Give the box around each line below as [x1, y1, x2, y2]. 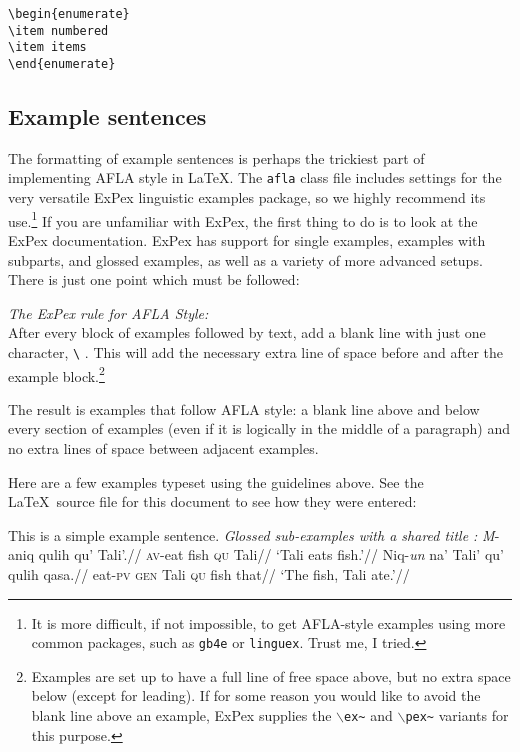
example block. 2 [8, 362, 105, 386]
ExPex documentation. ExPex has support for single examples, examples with [8, 229, 486, 250]
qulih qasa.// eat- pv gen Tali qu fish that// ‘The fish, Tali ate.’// [8, 563, 410, 584]
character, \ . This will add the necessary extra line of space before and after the [8, 341, 503, 362]
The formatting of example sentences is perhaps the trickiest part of [8, 147, 425, 168]
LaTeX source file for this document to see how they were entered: [8, 491, 417, 512]
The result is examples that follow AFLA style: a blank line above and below [8, 398, 480, 419]
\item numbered [8, 23, 109, 38]
